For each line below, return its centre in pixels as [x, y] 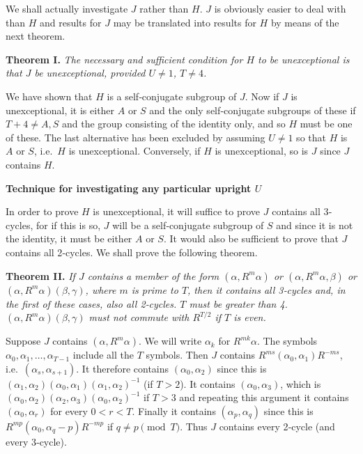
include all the [103, 355]
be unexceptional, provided [90, 73]
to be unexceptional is [304, 59]
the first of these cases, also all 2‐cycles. [91, 303]
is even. [250, 317]
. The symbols [287, 341]
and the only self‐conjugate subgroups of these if [253, 110]
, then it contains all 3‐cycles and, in [267, 289]
